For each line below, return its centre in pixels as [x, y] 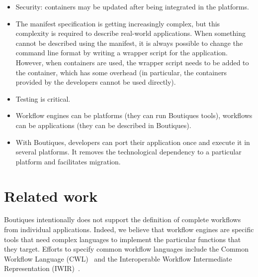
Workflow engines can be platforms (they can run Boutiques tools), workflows [134, 115]
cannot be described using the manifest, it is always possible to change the [129, 43]
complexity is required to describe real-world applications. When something [130, 33]
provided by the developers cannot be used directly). [96, 82]
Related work [51, 196]
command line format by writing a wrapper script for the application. [122, 53]
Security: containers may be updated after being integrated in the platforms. [132, 6]
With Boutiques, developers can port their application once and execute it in [133, 142]
